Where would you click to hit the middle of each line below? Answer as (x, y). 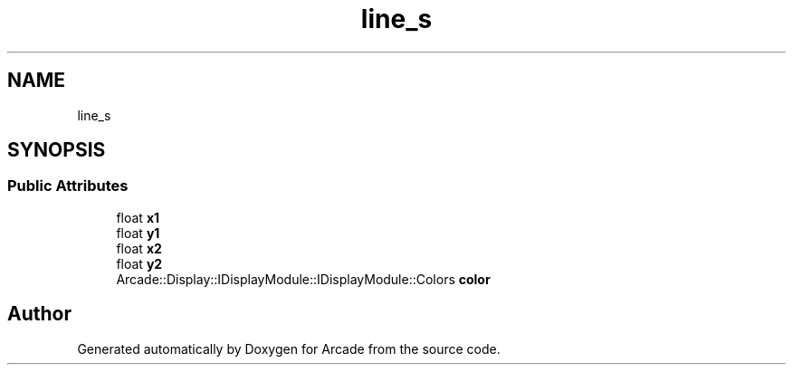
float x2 (139, 248)
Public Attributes (68, 186)
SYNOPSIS (57, 150)
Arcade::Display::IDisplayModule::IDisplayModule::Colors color (303, 279)
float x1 (138, 217)
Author (39, 314)
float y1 (138, 233)
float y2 (139, 263)
